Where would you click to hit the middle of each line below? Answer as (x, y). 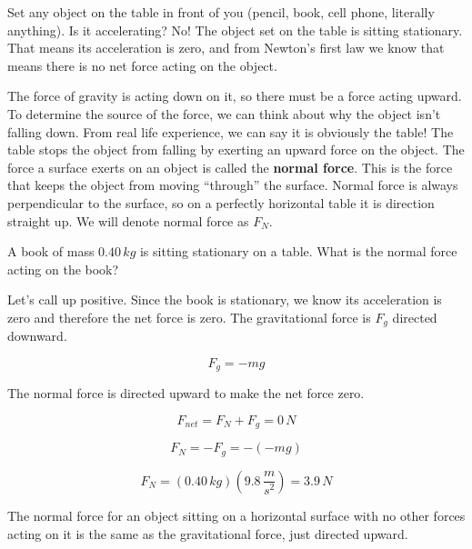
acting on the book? (63, 269)
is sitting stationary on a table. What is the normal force (298, 251)
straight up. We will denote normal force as (128, 220)
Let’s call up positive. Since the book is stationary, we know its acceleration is (225, 299)
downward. (37, 336)
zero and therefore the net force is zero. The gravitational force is (189, 317)
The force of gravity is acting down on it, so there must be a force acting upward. (235, 96)
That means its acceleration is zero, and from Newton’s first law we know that (226, 48)
